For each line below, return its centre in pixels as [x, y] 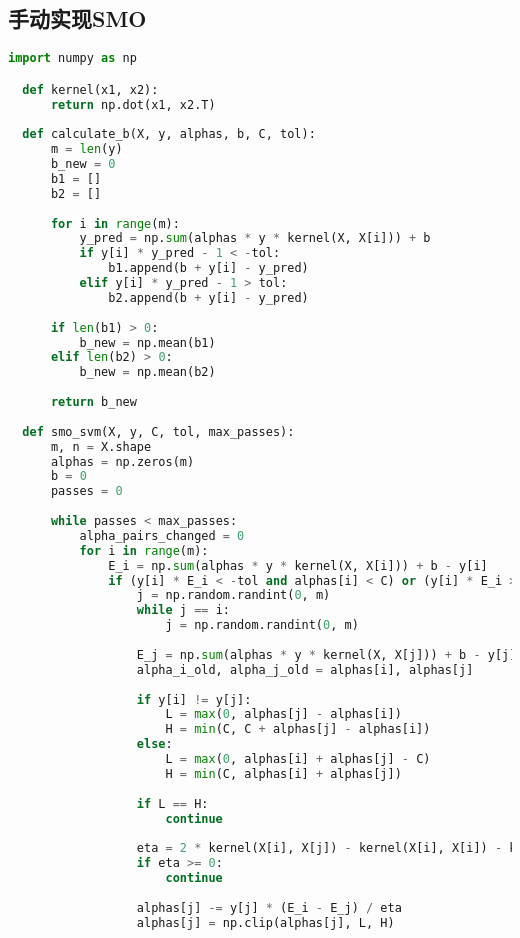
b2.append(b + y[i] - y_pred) [208, 297]
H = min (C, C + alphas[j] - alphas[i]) [298, 729]
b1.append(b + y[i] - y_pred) [208, 268]
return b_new [93, 402]
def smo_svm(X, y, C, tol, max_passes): [158, 431]
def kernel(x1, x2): [90, 89]
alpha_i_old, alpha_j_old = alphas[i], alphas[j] [305, 669]
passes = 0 [86, 491]
